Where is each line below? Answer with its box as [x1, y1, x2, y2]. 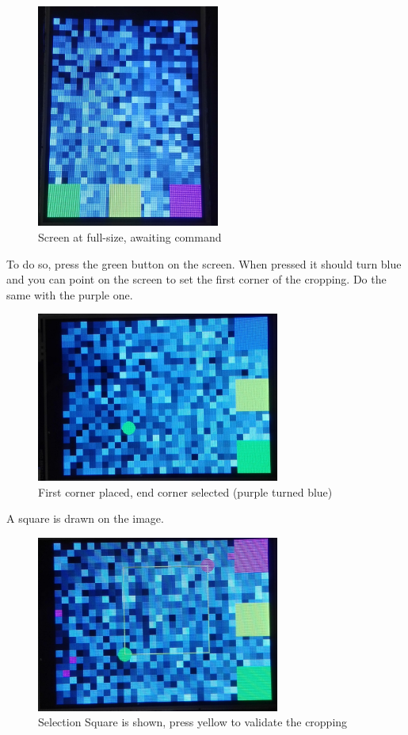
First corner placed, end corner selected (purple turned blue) [38, 483, 333, 500]
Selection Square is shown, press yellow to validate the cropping [38, 714, 348, 730]
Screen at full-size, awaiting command [38, 229, 222, 246]
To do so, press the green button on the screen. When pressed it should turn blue [6, 255, 402, 272]
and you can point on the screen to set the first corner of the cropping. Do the [6, 271, 387, 288]
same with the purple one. [6, 286, 133, 303]
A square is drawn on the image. [6, 510, 164, 527]
